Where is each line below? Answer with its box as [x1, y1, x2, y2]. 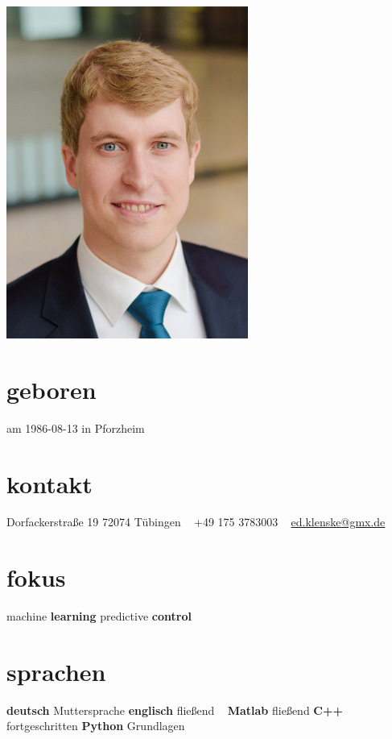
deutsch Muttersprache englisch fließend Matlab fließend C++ [6, 701, 343, 718]
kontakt [6, 467, 93, 500]
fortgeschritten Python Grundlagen [6, 717, 185, 734]
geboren [6, 372, 97, 405]
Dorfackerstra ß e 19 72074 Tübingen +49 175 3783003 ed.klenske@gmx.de [6, 513, 386, 530]
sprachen [6, 654, 106, 687]
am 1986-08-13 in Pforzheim [6, 419, 145, 436]
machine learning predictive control [6, 608, 192, 625]
